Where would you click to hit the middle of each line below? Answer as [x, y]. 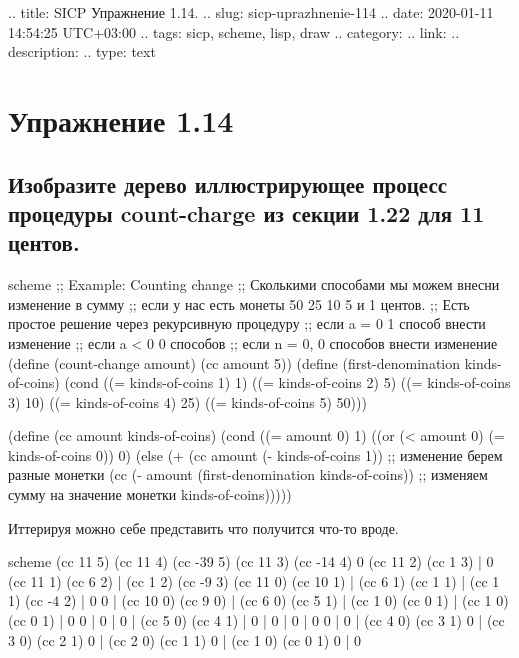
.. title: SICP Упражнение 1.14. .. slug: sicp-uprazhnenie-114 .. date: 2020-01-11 [251, 12]
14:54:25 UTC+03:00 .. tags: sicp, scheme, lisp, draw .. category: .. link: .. [234, 31]
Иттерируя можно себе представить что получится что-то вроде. [203, 527]
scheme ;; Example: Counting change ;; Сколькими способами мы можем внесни [254, 284]
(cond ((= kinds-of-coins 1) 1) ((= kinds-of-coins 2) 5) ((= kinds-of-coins [287, 382]
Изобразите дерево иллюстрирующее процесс [228, 183]
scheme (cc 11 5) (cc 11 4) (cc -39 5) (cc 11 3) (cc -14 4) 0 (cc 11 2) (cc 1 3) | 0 [251, 561]
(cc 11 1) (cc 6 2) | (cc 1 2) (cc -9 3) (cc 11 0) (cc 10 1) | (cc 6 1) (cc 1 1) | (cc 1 [254, 580]
